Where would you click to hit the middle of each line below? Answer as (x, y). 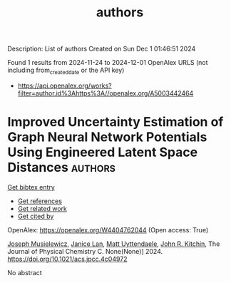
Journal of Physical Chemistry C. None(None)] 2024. (85, 251)
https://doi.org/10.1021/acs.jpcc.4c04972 (67, 259)
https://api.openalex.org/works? (65, 86)
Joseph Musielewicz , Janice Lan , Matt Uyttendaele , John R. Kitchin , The (114, 244)
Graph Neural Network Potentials (107, 137)
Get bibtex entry (31, 187)
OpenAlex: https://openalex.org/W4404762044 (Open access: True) (108, 230)
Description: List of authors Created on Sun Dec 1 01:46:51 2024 (102, 49)
